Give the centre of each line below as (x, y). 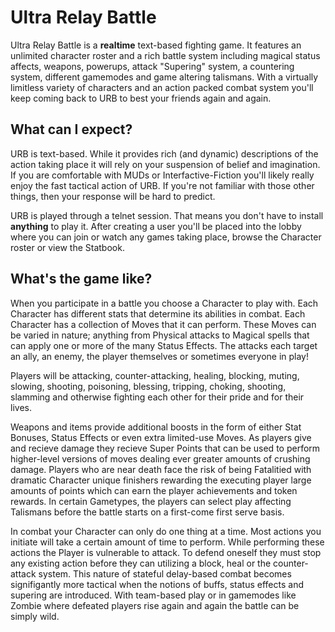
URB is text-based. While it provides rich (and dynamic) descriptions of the (164, 153)
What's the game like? (81, 279)
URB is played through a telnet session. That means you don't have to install (167, 215)
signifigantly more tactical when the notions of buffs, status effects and (157, 584)
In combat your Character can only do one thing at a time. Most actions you (166, 531)
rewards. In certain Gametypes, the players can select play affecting (151, 501)
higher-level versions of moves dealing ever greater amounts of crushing (160, 458)
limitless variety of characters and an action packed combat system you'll (162, 87)
